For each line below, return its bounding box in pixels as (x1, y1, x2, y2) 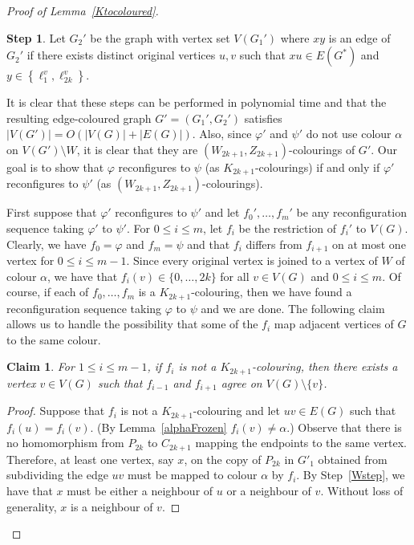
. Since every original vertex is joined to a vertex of (126, 252, 378, 269)
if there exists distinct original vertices (26, 47, 216, 63)
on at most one (332, 235, 406, 252)
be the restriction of (238, 220, 337, 237)
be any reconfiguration (296, 204, 407, 221)
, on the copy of (184, 450, 262, 467)
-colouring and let (193, 402, 280, 419)
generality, (6, 498, 57, 514)
